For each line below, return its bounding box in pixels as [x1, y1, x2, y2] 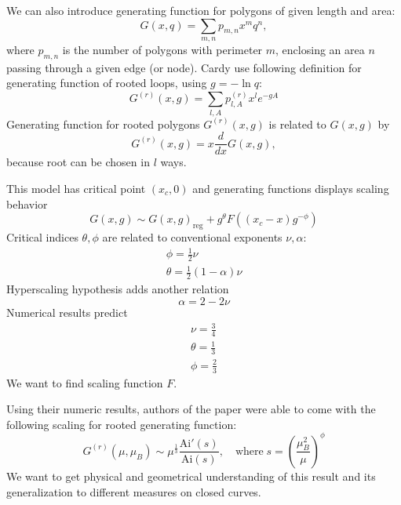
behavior [6, 195, 48, 212]
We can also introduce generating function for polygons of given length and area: [6, 2, 396, 18]
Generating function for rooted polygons [6, 115, 200, 132]
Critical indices [6, 228, 78, 245]
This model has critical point [6, 180, 146, 196]
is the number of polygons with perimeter [62, 41, 263, 57]
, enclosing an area [275, 41, 365, 57]
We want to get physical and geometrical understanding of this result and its [6, 467, 376, 484]
